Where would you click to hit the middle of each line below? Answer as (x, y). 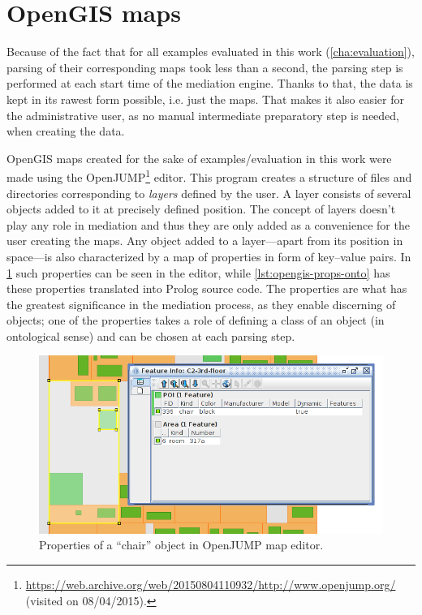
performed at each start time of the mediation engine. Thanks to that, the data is (210, 83)
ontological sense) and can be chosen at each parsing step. (151, 335)
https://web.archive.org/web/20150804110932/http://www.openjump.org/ (211, 584)
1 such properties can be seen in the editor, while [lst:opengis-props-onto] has (198, 272)
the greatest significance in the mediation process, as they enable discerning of (201, 304)
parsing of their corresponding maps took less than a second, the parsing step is (205, 67)
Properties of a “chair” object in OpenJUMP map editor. (181, 545)
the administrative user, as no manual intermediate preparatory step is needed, (203, 115)
